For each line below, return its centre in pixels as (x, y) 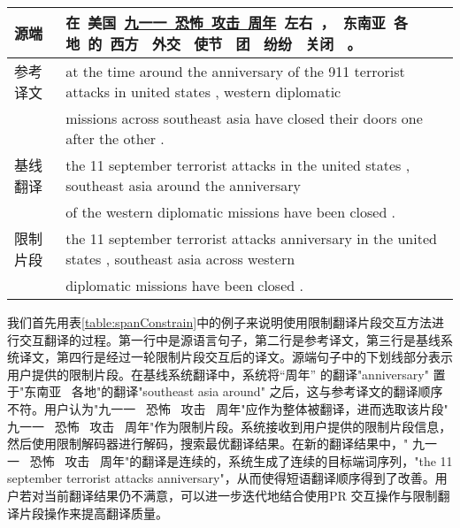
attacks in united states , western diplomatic (203, 92)
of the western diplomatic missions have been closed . (231, 212)
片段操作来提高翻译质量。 (93, 513)
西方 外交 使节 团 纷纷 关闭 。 (236, 44)
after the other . (115, 138)
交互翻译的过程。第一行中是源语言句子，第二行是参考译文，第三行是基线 (230, 339)
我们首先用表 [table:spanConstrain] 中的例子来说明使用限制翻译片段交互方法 (220, 322)
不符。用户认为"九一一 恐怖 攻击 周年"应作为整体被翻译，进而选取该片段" (228, 408)
